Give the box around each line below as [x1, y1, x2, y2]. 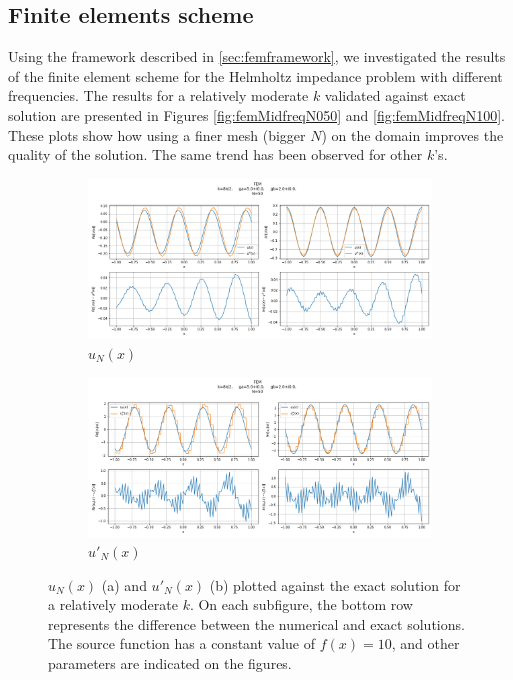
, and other [391, 633, 460, 654]
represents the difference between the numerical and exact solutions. [48, 613, 465, 634]
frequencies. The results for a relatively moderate [8, 85, 309, 106]
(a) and [101, 574, 147, 595]
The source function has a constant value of [48, 633, 316, 654]
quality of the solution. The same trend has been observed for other [8, 144, 423, 165]
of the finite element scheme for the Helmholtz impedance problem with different [8, 65, 503, 86]
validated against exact [324, 85, 466, 106]
